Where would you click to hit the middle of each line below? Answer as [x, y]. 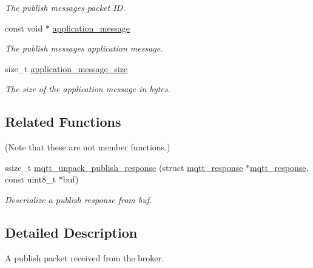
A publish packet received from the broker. [84, 257]
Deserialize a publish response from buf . [79, 199]
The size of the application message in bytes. [88, 89]
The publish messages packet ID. [65, 7]
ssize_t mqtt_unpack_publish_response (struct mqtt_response [124, 167]
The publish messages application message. [84, 48]
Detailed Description [71, 232]
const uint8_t [31, 179]
